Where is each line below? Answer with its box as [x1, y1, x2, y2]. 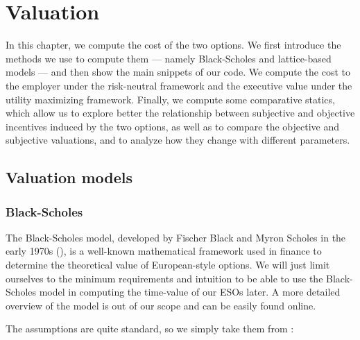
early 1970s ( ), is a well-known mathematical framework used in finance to [6, 244, 322, 258]
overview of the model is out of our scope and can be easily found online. [6, 298, 316, 312]
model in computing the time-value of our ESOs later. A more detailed [39, 284, 341, 299]
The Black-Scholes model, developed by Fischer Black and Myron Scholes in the [6, 230, 346, 244]
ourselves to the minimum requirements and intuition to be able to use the [6, 271, 323, 285]
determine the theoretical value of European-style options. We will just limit [6, 257, 330, 272]
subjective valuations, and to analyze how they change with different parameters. [6, 133, 350, 147]
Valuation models [6, 167, 133, 188]
